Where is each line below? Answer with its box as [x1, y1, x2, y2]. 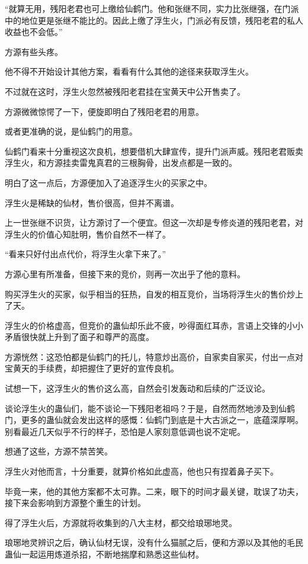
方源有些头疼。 [5, 45, 63, 57]
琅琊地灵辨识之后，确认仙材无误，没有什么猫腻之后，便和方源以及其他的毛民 [5, 536, 303, 549]
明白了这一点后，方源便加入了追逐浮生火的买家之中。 [5, 176, 212, 188]
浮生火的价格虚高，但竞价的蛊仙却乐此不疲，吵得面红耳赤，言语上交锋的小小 [5, 319, 303, 331]
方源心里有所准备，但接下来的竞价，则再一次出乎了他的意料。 [5, 267, 245, 280]
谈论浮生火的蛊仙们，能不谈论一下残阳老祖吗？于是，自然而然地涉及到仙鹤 [5, 402, 295, 414]
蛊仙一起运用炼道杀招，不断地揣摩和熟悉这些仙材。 [5, 548, 204, 560]
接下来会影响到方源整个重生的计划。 [5, 496, 146, 509]
